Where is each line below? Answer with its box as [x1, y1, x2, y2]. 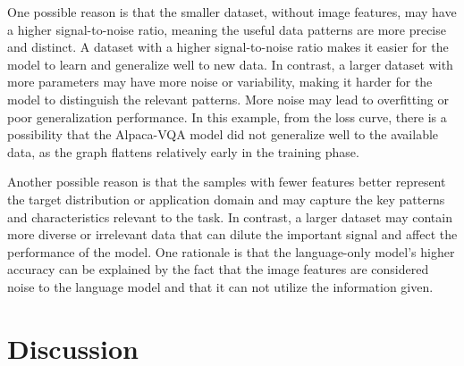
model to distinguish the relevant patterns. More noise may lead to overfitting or [7, 89, 450, 108]
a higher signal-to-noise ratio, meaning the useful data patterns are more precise [7, 20, 446, 38]
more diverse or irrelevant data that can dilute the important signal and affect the [7, 225, 458, 244]
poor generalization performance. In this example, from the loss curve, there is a [7, 107, 447, 126]
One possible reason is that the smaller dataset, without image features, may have [7, 3, 457, 21]
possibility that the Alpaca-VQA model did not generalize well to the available [7, 125, 439, 144]
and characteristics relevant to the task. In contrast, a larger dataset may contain [7, 207, 452, 226]
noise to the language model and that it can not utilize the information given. [7, 277, 434, 295]
